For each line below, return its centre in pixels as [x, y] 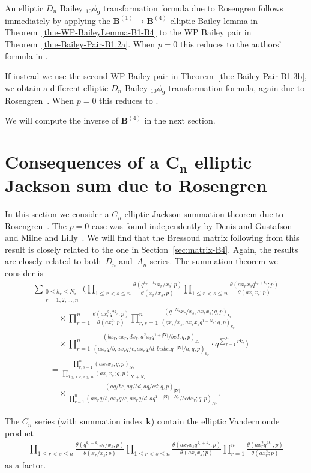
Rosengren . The [36, 225]
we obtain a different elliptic [57, 87]
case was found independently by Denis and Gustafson [192, 225]
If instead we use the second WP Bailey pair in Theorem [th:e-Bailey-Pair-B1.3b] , [156, 76]
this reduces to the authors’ [231, 44]
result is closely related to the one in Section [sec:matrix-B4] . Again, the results [152, 249]
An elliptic [24, 8]
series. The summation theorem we [214, 261]
